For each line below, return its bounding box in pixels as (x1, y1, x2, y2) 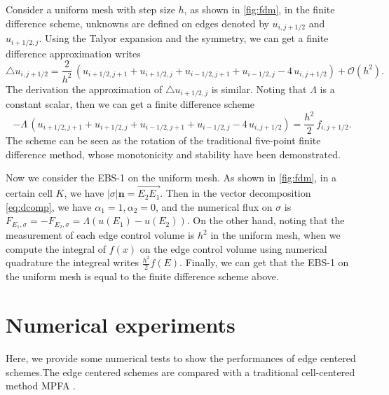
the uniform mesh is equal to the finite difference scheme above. (6, 269, 279, 284)
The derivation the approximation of (6, 81, 163, 96)
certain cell (6, 186, 53, 200)
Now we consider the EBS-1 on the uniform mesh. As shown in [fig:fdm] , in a (6, 170, 337, 185)
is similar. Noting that (211, 81, 307, 96)
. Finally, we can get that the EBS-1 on (179, 255, 349, 270)
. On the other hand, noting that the (186, 213, 345, 228)
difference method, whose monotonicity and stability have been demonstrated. (6, 146, 341, 161)
